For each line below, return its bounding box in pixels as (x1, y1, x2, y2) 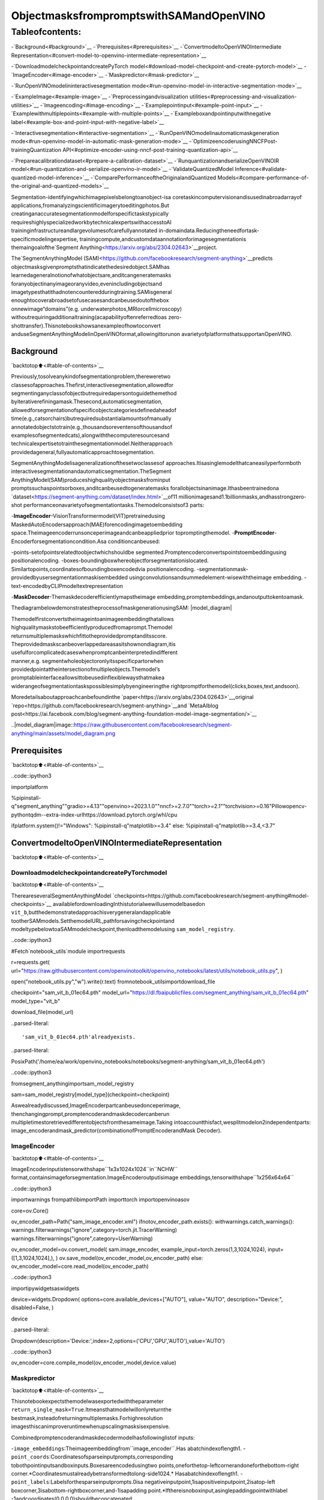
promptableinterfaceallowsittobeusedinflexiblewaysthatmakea (11, 674, 165, 681)
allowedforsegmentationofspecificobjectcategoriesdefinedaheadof (11, 406, 177, 413)
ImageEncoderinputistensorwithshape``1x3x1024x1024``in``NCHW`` (11, 1166, 178, 1173)
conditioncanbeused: (107, 538, 160, 545)
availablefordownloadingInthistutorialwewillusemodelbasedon (53, 900, 205, 907)
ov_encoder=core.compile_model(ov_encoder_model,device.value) (11, 1359, 176, 1366)
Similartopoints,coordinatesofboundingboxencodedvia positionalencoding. (11, 565, 196, 572)
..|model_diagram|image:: (11, 721, 74, 728)
